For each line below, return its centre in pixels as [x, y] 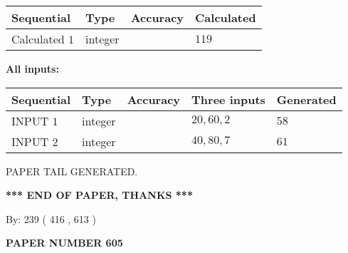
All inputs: [32, 68]
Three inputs [228, 99]
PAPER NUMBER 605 [64, 243]
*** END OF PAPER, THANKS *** [99, 195]
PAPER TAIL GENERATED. [72, 171]
